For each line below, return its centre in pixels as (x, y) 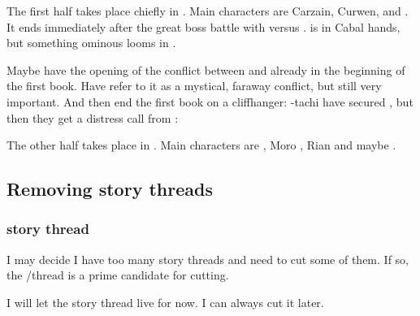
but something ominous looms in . (91, 43)
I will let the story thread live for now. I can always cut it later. (165, 302)
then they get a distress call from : (93, 117)
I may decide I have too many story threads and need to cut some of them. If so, (208, 259)
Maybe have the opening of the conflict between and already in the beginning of (206, 69)
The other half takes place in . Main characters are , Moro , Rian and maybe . (201, 145)
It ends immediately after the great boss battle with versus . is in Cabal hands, (204, 26)
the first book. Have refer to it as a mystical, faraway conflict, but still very (194, 86)
